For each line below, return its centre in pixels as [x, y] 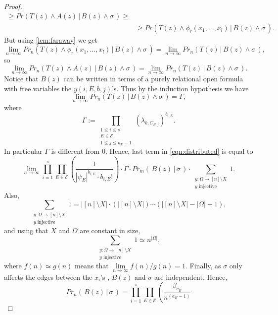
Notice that [21, 79]
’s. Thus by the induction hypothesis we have [180, 88]
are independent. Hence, [191, 277]
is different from [75, 151]
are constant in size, [110, 230]
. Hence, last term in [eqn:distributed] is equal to [179, 151]
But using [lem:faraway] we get [51, 39]
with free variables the [38, 88]
